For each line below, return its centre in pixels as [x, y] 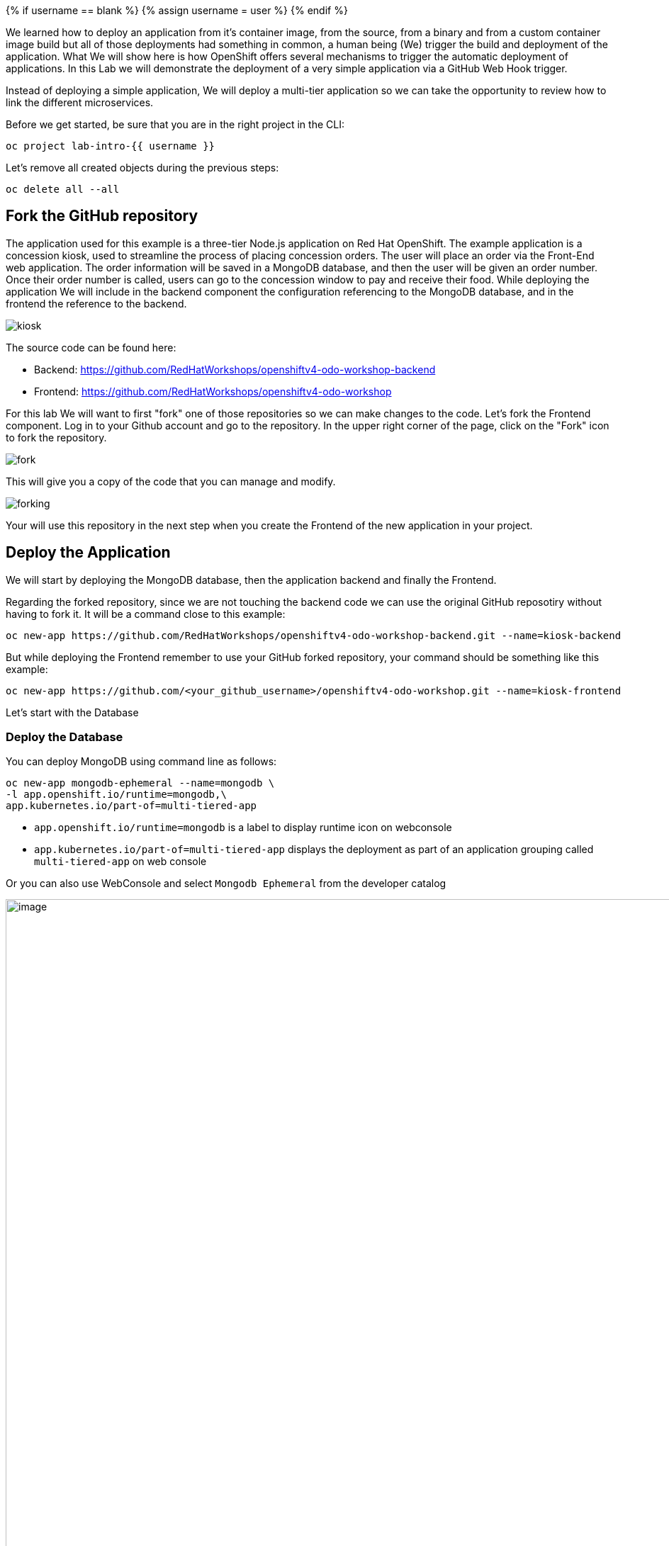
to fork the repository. [56, 437]
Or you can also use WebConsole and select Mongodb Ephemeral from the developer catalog [226, 884]
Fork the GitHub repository [102, 216]
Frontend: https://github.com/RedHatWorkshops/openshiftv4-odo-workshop [213, 391]
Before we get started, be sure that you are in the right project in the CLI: [175, 124]
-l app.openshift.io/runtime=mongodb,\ [116, 795]
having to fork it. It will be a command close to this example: [146, 614]
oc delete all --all [63, 189]
